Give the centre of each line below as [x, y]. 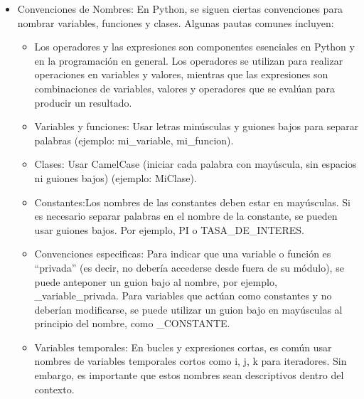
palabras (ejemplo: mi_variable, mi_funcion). [134, 140]
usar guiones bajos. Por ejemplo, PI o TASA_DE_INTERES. [169, 229]
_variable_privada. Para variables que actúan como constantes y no [183, 296]
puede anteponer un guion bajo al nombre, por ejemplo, [156, 281]
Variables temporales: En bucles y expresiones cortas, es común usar [183, 347]
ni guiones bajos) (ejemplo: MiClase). [116, 177]
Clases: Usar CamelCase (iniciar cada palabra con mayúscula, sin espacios [196, 164]
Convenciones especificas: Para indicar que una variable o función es [183, 254]
